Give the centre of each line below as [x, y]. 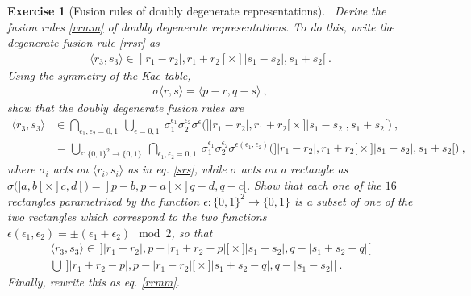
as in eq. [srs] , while [177, 169]
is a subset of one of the [353, 200]
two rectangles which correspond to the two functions [137, 217]
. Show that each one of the [314, 184]
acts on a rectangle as [294, 169]
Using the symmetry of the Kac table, [99, 75]
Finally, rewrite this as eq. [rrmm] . [94, 282]
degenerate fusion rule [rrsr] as [83, 42]
